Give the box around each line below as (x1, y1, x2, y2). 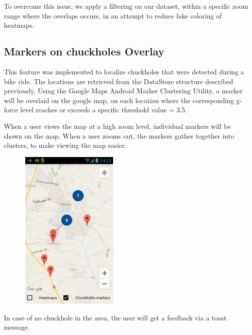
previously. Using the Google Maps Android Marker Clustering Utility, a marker (4, 86, 243, 96)
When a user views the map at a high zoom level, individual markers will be (4, 121, 231, 131)
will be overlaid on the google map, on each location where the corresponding (4, 95, 234, 105)
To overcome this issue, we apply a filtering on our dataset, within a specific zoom (4, 1, 248, 11)
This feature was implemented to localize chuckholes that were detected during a (4, 66, 244, 76)
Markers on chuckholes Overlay (4, 44, 165, 59)
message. (4, 322, 30, 332)
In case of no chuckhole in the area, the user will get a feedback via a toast (4, 312, 227, 322)
